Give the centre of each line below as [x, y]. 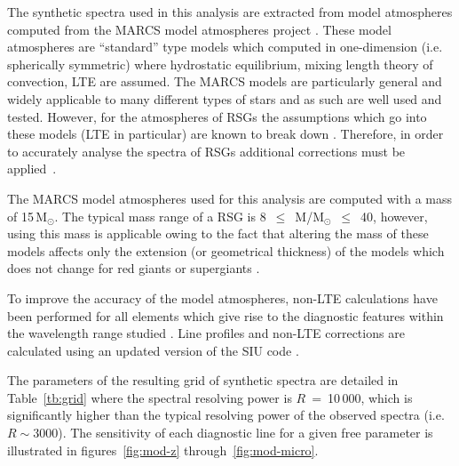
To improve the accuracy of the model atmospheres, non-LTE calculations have [222, 297]
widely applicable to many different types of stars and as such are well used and [225, 98]
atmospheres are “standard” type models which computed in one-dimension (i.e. [225, 47]
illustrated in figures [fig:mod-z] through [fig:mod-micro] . [163, 450]
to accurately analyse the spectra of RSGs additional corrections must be [206, 151]
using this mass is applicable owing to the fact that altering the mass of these [218, 233]
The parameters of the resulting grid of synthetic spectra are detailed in [203, 380]
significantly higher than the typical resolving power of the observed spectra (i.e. [226, 415]
